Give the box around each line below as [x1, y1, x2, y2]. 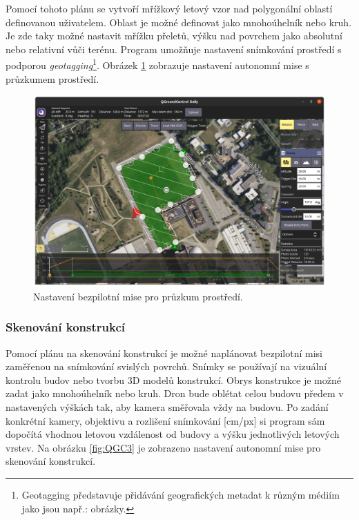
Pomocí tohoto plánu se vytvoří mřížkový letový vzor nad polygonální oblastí [6, 1, 333, 15]
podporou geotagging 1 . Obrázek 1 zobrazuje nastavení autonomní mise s [6, 56, 309, 73]
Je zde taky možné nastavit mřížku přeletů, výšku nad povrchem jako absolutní [6, 28, 342, 43]
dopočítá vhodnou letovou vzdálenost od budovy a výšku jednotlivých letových [6, 427, 340, 441]
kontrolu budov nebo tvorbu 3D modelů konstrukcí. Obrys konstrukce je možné [6, 372, 341, 387]
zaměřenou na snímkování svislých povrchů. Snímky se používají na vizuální [6, 359, 327, 374]
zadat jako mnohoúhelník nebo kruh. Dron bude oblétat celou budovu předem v [6, 386, 344, 401]
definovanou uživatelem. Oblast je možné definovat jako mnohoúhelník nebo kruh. [6, 15, 352, 29]
